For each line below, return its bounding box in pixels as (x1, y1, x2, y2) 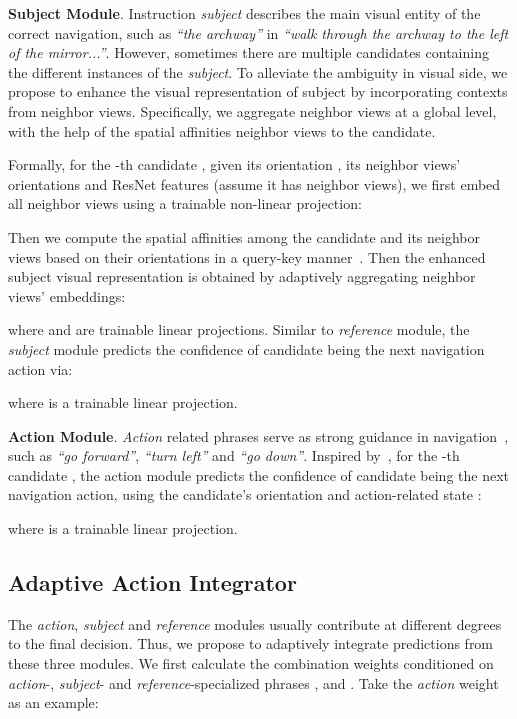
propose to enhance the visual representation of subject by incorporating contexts (8, 81, 508, 102)
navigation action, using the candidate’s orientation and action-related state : (8, 484, 482, 505)
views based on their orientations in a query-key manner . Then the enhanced (8, 246, 486, 267)
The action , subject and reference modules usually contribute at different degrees (8, 613, 502, 634)
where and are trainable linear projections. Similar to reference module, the (8, 319, 470, 340)
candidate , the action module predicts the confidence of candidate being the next (8, 464, 510, 485)
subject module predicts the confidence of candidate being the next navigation (8, 338, 485, 359)
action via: (8, 358, 73, 379)
